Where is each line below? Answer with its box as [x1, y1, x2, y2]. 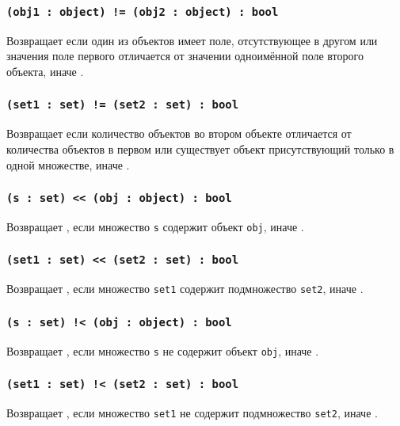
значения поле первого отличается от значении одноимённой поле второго [6, 48, 364, 64]
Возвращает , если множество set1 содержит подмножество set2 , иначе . [6, 280, 364, 297]
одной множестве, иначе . [6, 156, 130, 173]
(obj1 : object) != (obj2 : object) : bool [6, 5, 279, 18]
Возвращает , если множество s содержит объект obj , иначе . [6, 218, 304, 234]
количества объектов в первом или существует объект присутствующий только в [6, 140, 394, 157]
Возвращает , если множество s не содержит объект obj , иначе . [6, 342, 319, 359]
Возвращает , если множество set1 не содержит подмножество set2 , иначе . [6, 405, 378, 421]
